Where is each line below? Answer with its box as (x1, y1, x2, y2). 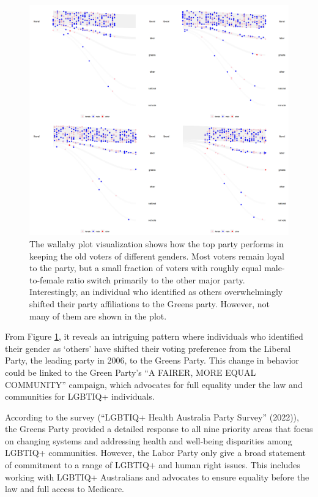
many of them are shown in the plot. (29, 309, 167, 322)
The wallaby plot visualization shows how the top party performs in (29, 237, 284, 250)
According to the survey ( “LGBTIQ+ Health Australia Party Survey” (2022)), (5, 410, 299, 423)
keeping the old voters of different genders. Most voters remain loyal (29, 249, 284, 262)
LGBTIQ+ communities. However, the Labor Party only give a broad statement (5, 446, 306, 459)
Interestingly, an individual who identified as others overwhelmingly (29, 285, 283, 298)
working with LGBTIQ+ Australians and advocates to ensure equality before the (5, 470, 309, 483)
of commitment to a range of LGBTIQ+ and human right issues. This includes (5, 458, 300, 471)
